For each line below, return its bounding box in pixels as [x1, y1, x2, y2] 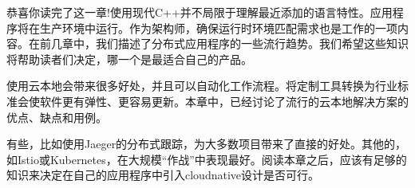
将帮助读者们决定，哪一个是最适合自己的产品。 [6, 50, 252, 67]
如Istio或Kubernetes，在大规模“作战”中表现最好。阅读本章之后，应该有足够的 [6, 151, 407, 167]
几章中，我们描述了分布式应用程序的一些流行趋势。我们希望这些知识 [50, 35, 409, 52]
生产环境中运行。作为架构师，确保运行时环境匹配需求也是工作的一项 [39, 19, 397, 36]
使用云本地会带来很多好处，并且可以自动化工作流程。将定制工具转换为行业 [6, 77, 397, 94]
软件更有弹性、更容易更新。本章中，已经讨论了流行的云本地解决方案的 [39, 92, 409, 109]
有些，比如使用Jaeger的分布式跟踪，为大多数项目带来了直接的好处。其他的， [6, 135, 407, 152]
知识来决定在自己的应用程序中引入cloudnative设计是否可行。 [6, 166, 320, 183]
